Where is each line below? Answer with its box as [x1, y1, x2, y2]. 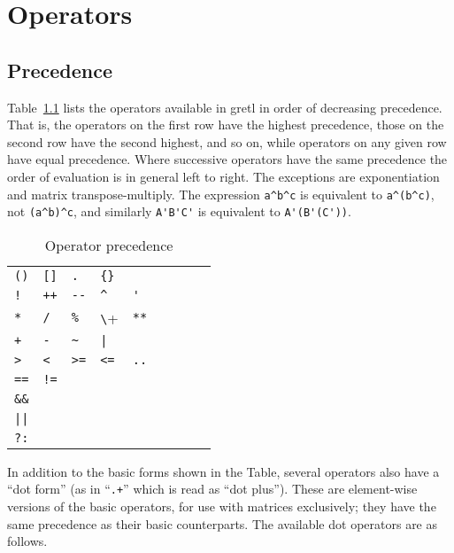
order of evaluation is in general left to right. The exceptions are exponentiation [7, 167, 440, 185]
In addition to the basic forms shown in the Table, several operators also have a [7, 462, 440, 480]
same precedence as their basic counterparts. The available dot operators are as [7, 514, 438, 533]
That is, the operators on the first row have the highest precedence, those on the [7, 115, 444, 134]
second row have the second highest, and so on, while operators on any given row [7, 132, 447, 151]
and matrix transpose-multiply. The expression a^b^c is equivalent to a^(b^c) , [7, 184, 435, 203]
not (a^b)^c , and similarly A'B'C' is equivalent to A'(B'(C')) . [7, 202, 351, 221]
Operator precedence [44, 234, 173, 255]
